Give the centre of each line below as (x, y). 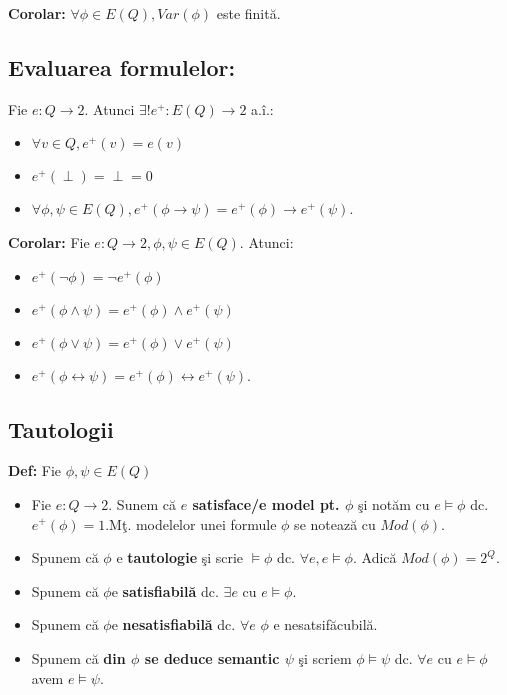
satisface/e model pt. (266, 503)
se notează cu (335, 523)
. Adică (374, 557)
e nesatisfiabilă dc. (173, 624)
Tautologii (61, 428)
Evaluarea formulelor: (122, 66)
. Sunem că (142, 503)
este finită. (248, 13)
